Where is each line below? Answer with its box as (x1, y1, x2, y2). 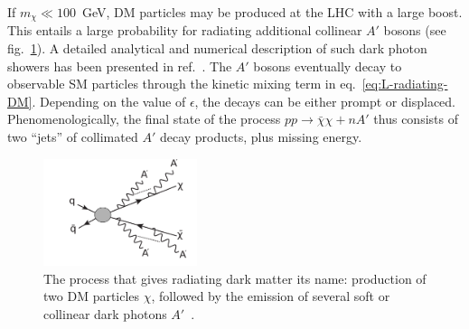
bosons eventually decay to (253, 56, 402, 75)
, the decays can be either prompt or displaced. (194, 91, 455, 110)
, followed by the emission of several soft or (151, 287, 390, 305)
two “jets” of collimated (7, 127, 138, 146)
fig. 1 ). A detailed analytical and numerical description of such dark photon (7, 39, 427, 58)
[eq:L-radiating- (361, 74, 448, 93)
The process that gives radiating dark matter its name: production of (43, 268, 427, 287)
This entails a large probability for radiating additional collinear (7, 21, 362, 40)
